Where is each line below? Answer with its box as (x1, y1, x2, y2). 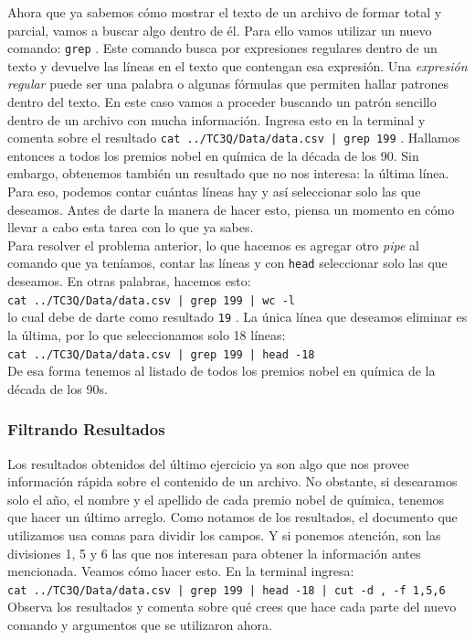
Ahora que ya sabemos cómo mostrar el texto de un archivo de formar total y (7, 3, 442, 21)
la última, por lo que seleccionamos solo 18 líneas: (7, 325, 286, 344)
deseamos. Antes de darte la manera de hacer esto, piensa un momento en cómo (7, 199, 455, 219)
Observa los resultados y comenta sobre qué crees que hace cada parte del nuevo (7, 597, 457, 616)
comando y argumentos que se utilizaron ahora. (7, 615, 272, 635)
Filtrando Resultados (7, 418, 165, 441)
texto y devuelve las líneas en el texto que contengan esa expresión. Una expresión (7, 56, 468, 75)
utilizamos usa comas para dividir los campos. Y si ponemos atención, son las (7, 526, 441, 545)
